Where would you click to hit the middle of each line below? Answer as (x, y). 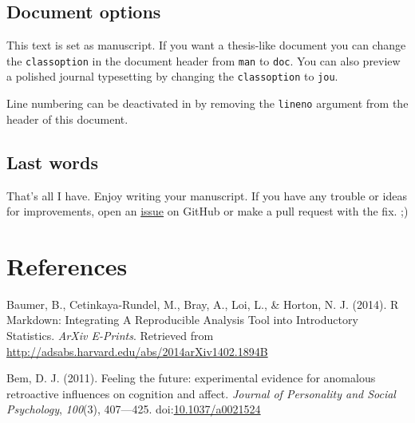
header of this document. (67, 119)
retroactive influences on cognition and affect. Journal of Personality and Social (201, 393)
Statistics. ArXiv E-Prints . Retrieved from (110, 336)
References (67, 265)
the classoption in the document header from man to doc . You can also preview (204, 60)
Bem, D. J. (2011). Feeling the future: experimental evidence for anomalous (191, 378)
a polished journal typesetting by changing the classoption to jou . (172, 76)
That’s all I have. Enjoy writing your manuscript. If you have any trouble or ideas (207, 195)
